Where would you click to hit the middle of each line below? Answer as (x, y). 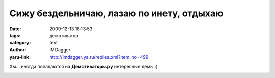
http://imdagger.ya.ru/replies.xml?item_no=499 (99, 57)
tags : (15, 35)
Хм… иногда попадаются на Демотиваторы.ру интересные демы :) (84, 66)
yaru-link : (20, 57)
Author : (18, 50)
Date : (15, 29)
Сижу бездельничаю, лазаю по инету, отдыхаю (116, 13)
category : (20, 43)
